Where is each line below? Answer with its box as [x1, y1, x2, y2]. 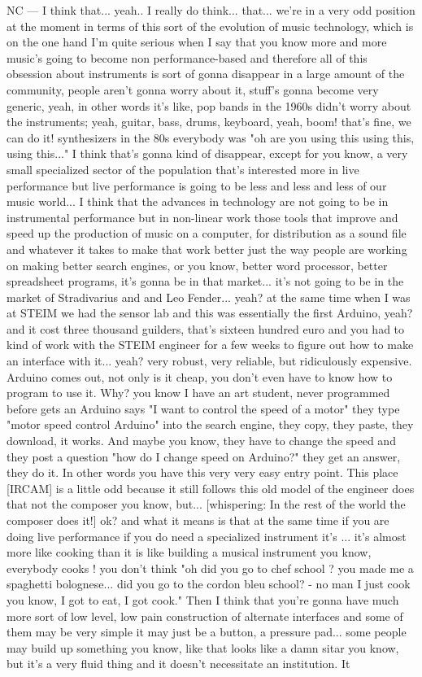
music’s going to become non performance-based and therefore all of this [7, 49, 368, 66]
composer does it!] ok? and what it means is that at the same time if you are [7, 512, 389, 528]
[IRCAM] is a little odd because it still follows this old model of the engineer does [7, 479, 415, 496]
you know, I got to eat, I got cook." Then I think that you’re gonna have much [7, 591, 399, 608]
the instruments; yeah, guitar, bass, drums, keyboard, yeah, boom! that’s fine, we [7, 113, 411, 130]
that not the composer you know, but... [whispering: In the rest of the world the [7, 496, 406, 513]
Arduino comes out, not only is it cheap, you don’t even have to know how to [7, 368, 393, 385]
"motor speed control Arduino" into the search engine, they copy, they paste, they [7, 416, 414, 433]
